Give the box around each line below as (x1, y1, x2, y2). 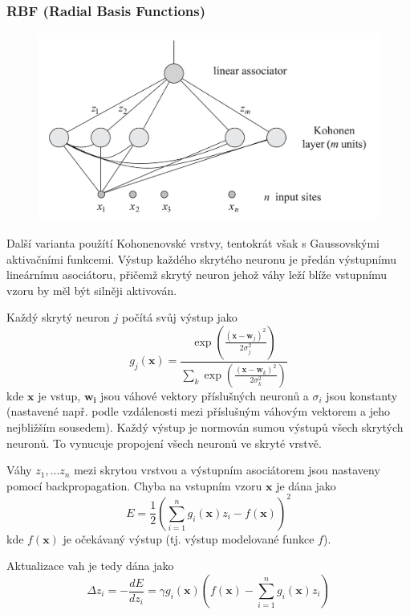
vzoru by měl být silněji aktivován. (6, 281, 177, 298)
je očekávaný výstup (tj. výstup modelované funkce (63, 530, 315, 547)
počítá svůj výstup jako (122, 309, 237, 326)
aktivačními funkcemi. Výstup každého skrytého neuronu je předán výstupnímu (6, 250, 397, 267)
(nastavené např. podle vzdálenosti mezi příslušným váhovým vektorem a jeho (6, 403, 390, 420)
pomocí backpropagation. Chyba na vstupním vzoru (6, 477, 262, 494)
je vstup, (38, 387, 81, 404)
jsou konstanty (326, 387, 398, 404)
